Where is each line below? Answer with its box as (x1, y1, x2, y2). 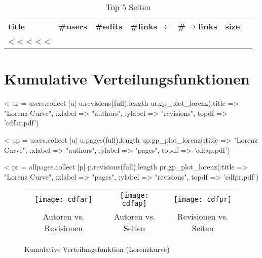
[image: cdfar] (34, 195, 93, 204)
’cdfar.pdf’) (4, 117, 39, 128)
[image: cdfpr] (173, 195, 232, 204)
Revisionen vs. (177, 210, 228, 223)
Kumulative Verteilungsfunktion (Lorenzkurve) (24, 244, 170, 254)
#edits (95, 20, 123, 32)
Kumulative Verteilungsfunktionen (4, 68, 250, 89)
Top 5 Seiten (105, 1, 151, 13)
